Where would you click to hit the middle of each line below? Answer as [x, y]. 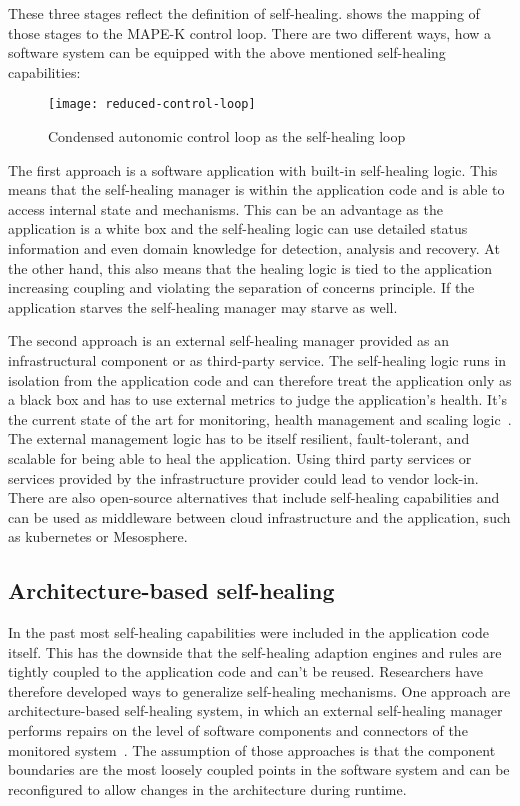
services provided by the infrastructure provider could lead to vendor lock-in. [243, 477]
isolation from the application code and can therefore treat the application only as [260, 379]
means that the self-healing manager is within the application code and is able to [256, 189]
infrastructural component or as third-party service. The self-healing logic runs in [257, 359]
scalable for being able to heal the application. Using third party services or [240, 457]
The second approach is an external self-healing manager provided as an [229, 340]
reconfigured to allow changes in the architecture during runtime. [207, 788]
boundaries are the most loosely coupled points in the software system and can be [259, 769]
